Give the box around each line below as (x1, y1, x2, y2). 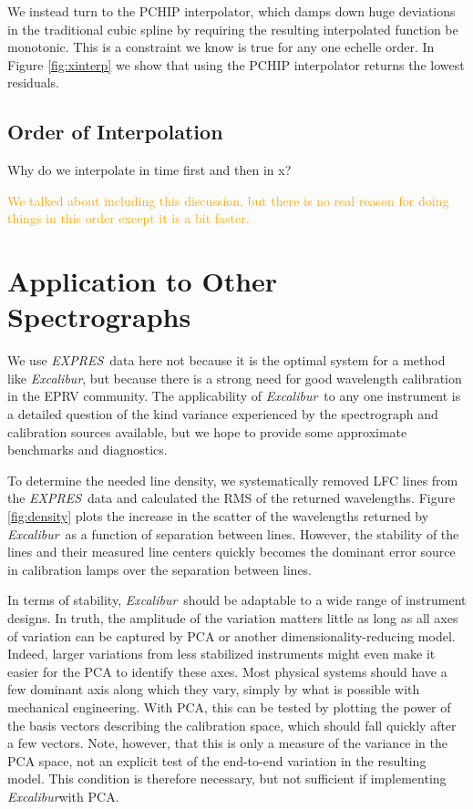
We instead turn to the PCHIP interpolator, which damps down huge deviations (7, 2, 456, 20)
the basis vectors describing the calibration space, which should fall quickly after (7, 715, 457, 734)
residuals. (7, 73, 59, 92)
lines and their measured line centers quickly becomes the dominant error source (7, 542, 456, 561)
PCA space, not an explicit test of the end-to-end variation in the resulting (7, 751, 427, 770)
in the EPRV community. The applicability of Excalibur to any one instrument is (7, 386, 461, 405)
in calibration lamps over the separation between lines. (7, 559, 313, 579)
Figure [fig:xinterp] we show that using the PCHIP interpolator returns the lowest (7, 55, 465, 74)
